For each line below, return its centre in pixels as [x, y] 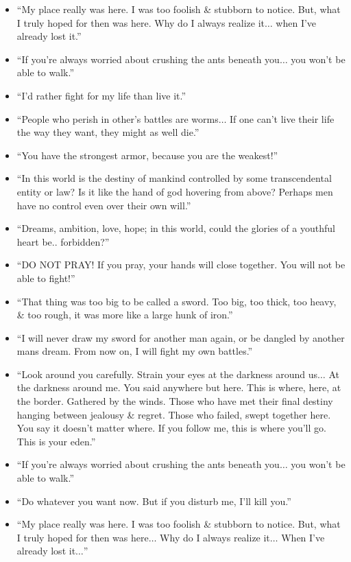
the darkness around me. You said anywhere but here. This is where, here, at [179, 387]
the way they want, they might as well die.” [108, 132]
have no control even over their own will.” [104, 205]
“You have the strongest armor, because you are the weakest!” [147, 155]
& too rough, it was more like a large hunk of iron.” [125, 315]
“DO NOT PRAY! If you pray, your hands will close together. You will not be [181, 265]
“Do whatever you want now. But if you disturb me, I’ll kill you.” [154, 501]
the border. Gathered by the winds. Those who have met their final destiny [175, 401]
